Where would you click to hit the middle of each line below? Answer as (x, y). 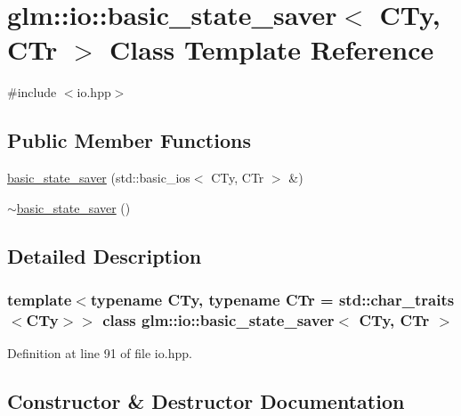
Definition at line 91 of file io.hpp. (100, 353)
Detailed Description (105, 255)
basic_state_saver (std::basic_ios (99, 178)
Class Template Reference (272, 49)
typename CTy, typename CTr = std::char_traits (272, 299)
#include (32, 92)
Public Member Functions (129, 140)
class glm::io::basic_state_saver (218, 319)
